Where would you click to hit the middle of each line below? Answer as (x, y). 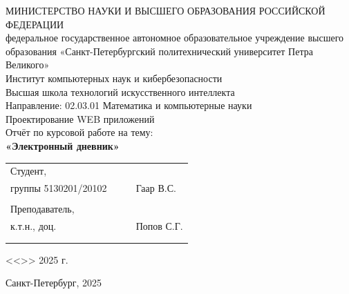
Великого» (28, 65)
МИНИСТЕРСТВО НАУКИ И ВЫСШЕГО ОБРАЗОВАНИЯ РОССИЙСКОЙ (166, 10)
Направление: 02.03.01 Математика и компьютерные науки (129, 105)
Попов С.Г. (159, 226)
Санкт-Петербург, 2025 (54, 283)
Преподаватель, (43, 209)
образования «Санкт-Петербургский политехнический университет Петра (159, 51)
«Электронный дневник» (63, 145)
